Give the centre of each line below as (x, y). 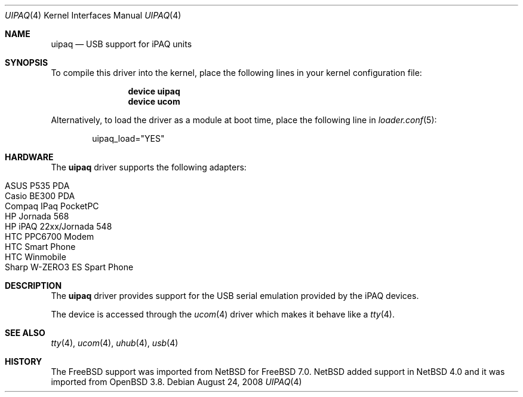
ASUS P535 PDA (37, 186)
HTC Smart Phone (40, 247)
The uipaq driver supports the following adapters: (149, 167)
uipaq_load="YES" (128, 138)
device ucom (154, 101)
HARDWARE (29, 157)
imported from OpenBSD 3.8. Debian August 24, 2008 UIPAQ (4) (176, 382)
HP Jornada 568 (37, 216)
